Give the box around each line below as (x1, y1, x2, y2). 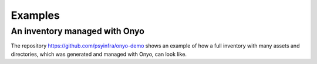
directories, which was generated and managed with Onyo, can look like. (11, 50, 187, 58)
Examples (11, 9, 60, 22)
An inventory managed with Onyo (11, 26, 145, 36)
